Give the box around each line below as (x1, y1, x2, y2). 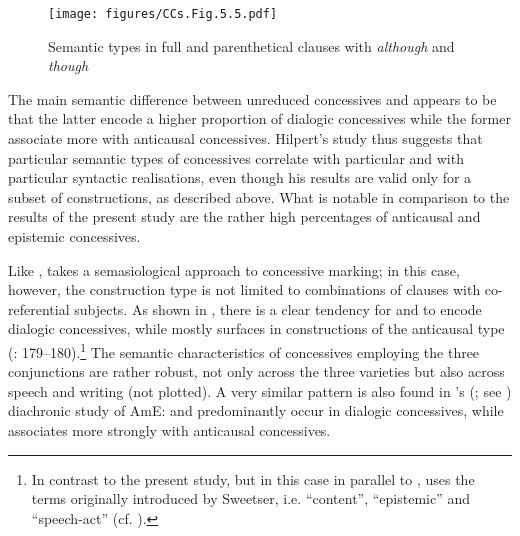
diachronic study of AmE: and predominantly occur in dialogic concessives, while (8, 400, 504, 421)
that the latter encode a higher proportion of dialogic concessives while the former (8, 108, 511, 129)
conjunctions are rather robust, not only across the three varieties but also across (8, 361, 505, 382)
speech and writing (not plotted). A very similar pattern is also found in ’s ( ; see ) (8, 380, 512, 401)
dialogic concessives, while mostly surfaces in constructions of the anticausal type (8, 318, 505, 339)
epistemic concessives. (8, 226, 141, 246)
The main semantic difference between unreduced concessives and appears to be (8, 88, 497, 109)
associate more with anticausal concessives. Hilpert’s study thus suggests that (8, 128, 483, 149)
